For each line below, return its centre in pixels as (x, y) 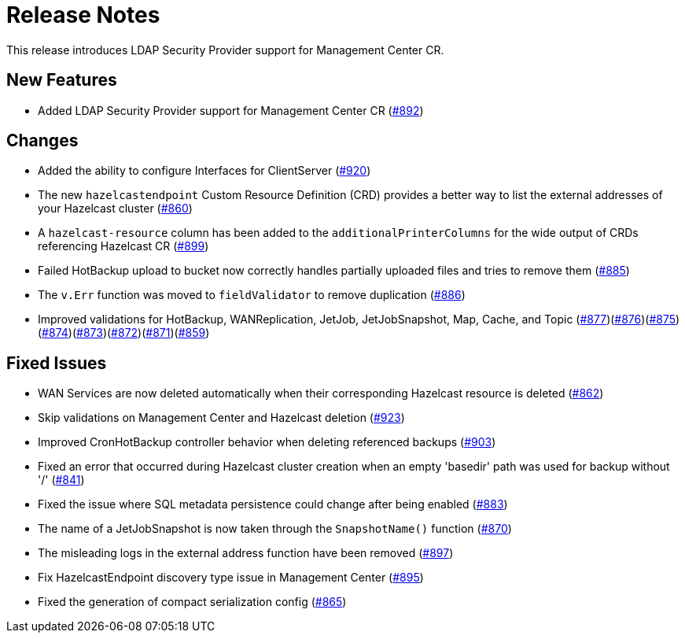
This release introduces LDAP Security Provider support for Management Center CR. (225, 50)
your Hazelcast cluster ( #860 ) (115, 209)
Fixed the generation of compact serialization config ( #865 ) (192, 602)
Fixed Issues (57, 363)
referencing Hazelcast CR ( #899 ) (123, 246)
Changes (42, 141)
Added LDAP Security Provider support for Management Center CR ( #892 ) (231, 110)
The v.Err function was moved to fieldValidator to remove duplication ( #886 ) (252, 295)
